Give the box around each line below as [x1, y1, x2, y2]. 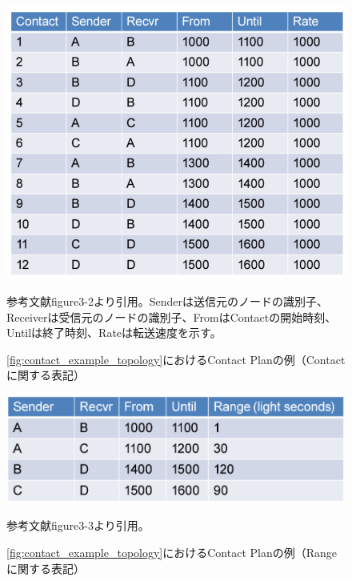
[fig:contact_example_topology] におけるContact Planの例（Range [6, 543, 338, 560]
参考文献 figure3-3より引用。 [6, 517, 150, 534]
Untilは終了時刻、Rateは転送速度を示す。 [6, 324, 222, 341]
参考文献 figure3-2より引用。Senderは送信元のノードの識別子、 [6, 292, 328, 309]
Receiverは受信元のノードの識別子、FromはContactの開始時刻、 [6, 308, 337, 325]
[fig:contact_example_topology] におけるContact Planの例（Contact [6, 351, 346, 367]
